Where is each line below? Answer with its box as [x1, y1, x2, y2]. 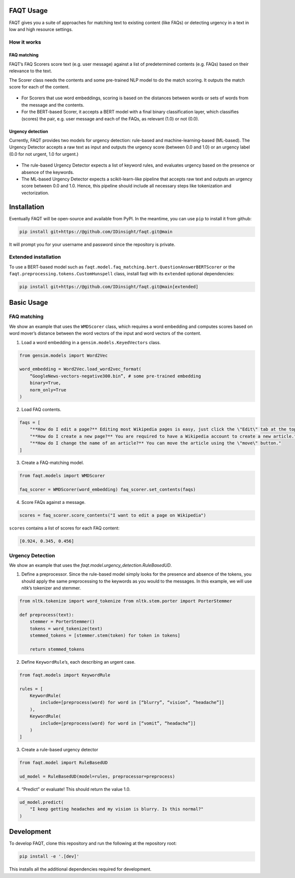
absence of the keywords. [21, 169, 74, 175]
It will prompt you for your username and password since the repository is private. [9, 241, 176, 247]
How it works [9, 38, 41, 45]
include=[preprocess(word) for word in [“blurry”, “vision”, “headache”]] [40, 700, 225, 705]
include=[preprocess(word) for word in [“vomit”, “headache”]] [40, 720, 196, 726]
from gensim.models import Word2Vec [19, 352, 108, 358]
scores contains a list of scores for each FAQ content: [9, 525, 120, 531]
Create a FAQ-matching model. [21, 460, 84, 466]
